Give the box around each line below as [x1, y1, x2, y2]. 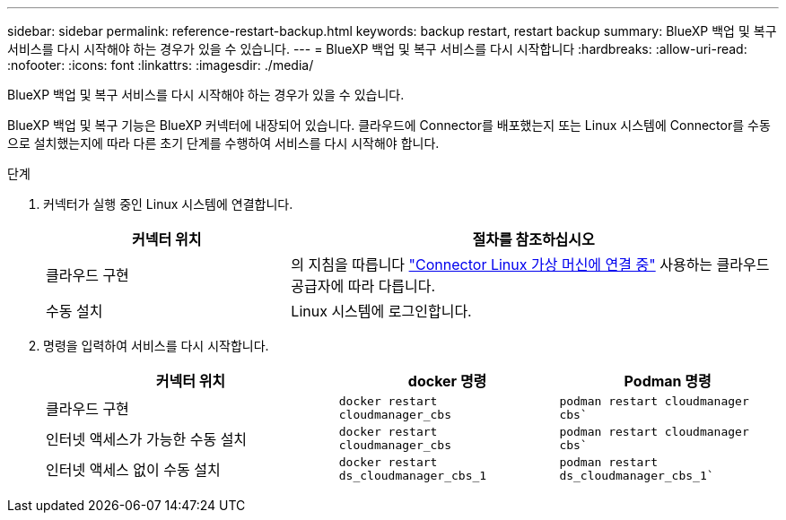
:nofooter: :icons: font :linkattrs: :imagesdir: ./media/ [7, 57, 314, 73]
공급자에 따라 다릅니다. [291, 277, 436, 295]
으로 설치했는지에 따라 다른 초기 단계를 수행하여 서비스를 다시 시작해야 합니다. [7, 135, 440, 151]
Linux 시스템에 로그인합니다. [291, 302, 472, 320]
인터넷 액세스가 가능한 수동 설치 [46, 430, 248, 448]
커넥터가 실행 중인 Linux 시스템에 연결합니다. [43, 196, 293, 212]
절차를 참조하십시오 [472, 230, 595, 248]
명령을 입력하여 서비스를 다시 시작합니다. [43, 338, 269, 353]
